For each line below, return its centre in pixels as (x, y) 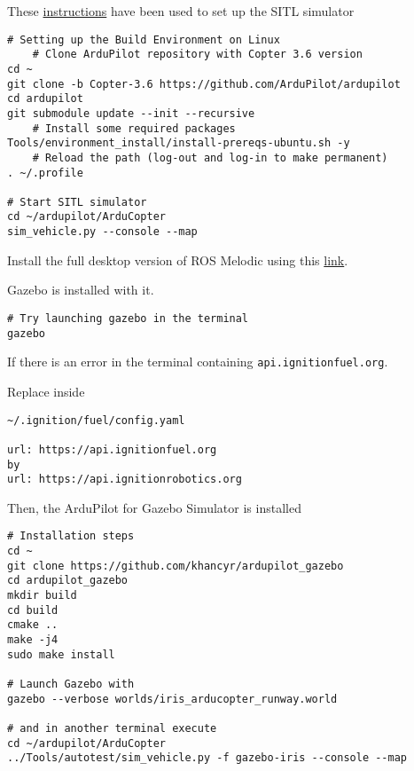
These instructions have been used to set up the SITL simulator (181, 11)
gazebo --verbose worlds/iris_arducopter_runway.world (172, 699)
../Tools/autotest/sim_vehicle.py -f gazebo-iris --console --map (207, 758)
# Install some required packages (134, 128)
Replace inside (46, 391)
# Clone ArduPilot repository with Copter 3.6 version (197, 55)
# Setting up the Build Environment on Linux (144, 39)
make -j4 (33, 640)
